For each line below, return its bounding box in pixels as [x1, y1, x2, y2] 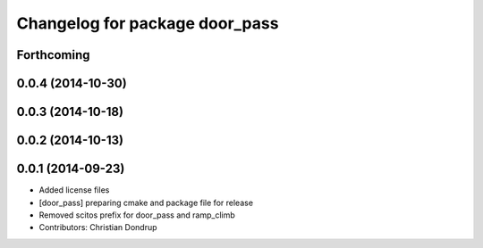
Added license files [38, 185, 110, 195]
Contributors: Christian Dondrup [38, 222, 157, 233]
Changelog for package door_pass [16, 13, 279, 33]
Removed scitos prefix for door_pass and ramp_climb [38, 210, 236, 220]
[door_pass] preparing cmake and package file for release [38, 197, 254, 208]
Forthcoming [16, 47, 90, 62]
